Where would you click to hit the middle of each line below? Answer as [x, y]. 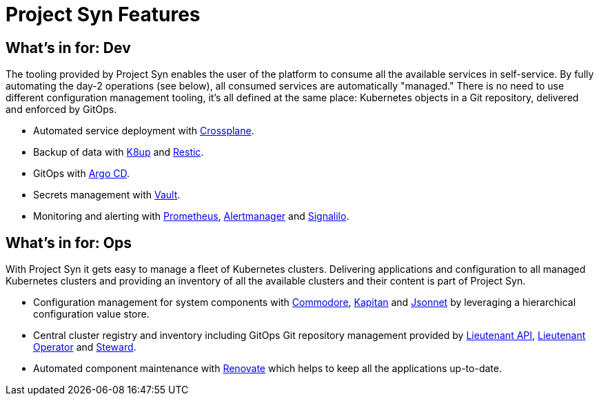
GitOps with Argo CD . [82, 174]
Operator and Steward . [85, 347]
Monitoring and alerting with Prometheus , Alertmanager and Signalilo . [191, 216]
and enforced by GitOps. [61, 110]
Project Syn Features [103, 14]
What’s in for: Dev [68, 48]
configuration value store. [91, 314]
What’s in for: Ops [69, 243]
